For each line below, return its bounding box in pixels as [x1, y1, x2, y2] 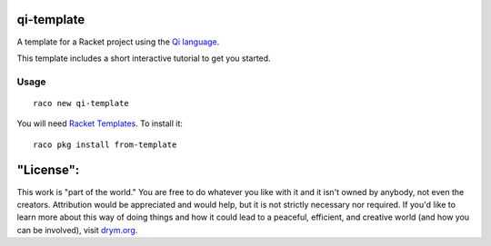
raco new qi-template [33, 98, 129, 108]
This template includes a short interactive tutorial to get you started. [16, 53, 272, 64]
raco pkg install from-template [33, 139, 177, 150]
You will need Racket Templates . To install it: [16, 118, 184, 129]
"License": [16, 162, 80, 178]
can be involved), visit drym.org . [16, 224, 138, 235]
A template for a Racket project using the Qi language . [16, 36, 220, 47]
